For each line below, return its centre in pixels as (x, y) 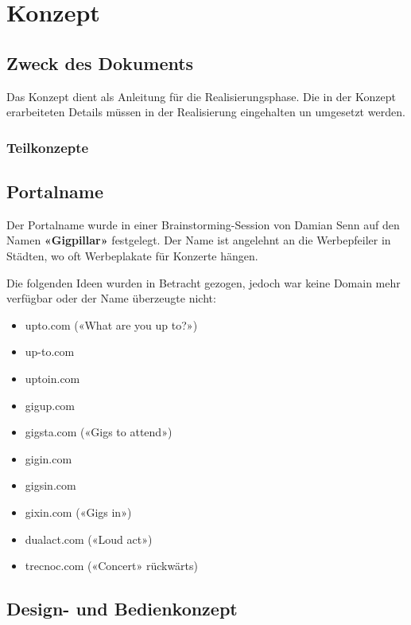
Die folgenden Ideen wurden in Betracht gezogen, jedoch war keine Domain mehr (204, 282)
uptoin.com (52, 378)
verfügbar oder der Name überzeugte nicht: (111, 298)
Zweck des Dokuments (100, 62)
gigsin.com (50, 485)
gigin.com (48, 458)
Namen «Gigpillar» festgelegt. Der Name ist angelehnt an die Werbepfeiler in (199, 240)
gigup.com (50, 405)
